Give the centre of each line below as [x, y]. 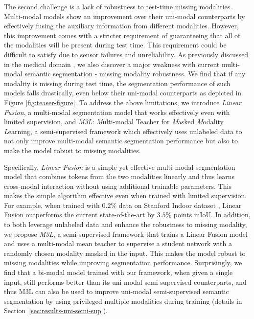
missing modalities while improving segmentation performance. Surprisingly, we [123, 262]
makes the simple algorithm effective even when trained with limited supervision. [126, 195]
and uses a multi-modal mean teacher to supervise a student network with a [118, 243]
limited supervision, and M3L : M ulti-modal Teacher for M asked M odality [114, 122]
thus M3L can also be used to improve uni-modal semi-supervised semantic [116, 291]
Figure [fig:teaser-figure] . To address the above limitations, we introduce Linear [123, 102]
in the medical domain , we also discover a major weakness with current [112, 64]
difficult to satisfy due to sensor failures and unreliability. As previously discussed [126, 54]
